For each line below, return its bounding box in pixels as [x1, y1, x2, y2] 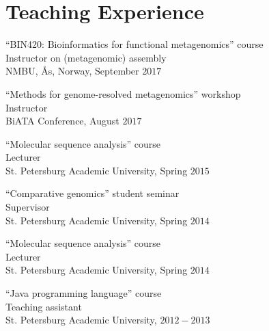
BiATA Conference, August [5, 114, 119, 128]
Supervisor [5, 200, 50, 214]
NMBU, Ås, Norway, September [5, 64, 139, 78]
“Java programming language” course [5, 286, 162, 300]
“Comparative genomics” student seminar [5, 186, 180, 200]
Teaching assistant [5, 299, 82, 313]
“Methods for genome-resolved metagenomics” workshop [5, 86, 241, 101]
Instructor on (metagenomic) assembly [5, 50, 167, 64]
